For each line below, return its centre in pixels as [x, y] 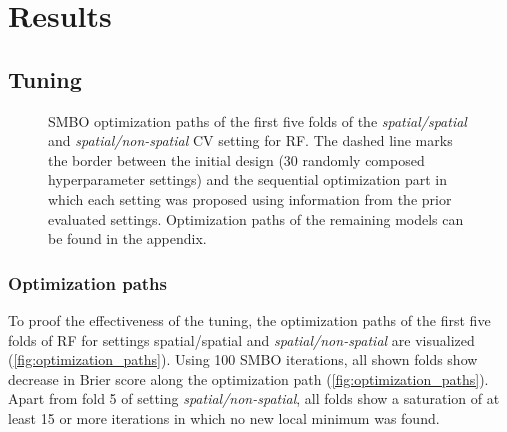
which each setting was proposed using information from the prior [250, 198]
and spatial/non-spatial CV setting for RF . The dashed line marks [250, 140]
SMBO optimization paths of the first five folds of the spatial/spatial [257, 120]
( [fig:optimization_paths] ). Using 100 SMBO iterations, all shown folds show [243, 359]
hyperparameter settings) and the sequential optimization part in [248, 179]
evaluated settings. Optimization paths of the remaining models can [256, 218]
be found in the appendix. [127, 238]
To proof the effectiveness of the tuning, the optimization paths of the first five [249, 319]
